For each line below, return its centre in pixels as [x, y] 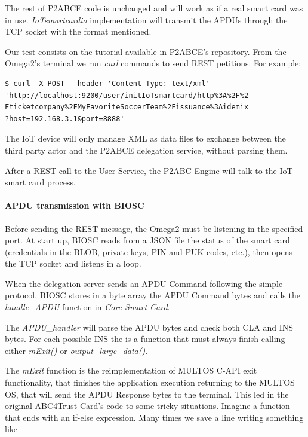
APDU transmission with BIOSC [75, 205]
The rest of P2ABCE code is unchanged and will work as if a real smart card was [154, 8]
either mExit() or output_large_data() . [76, 350]
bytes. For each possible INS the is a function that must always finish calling [145, 339]
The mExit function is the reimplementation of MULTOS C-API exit [131, 370]
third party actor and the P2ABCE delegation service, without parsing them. [146, 150]
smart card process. [40, 182]
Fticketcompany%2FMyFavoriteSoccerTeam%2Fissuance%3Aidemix [127, 107]
